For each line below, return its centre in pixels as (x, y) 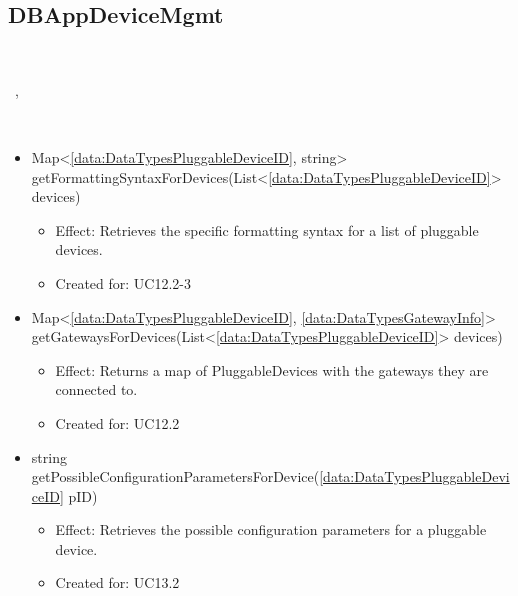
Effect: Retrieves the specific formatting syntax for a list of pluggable (267, 229)
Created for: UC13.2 (117, 582)
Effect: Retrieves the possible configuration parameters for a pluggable (271, 529)
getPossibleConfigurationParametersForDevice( (175, 476)
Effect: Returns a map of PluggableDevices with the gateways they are (272, 369)
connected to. (96, 389)
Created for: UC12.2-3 (123, 282)
